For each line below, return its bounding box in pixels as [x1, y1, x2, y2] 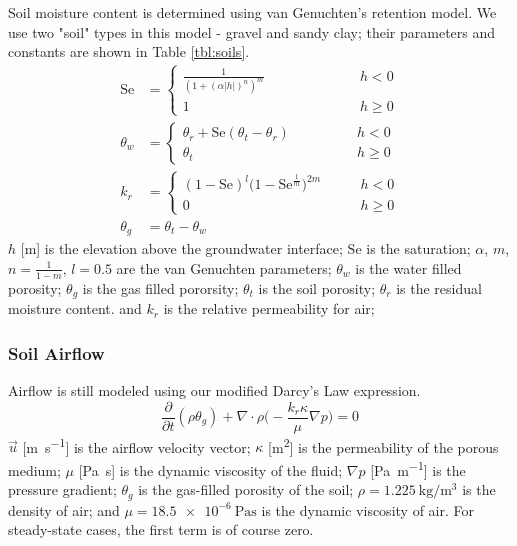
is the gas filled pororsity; [82, 277, 239, 298]
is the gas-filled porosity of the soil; [138, 479, 354, 500]
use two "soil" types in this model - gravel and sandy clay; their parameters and [8, 21, 496, 42]
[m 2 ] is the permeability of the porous [268, 433, 499, 457]
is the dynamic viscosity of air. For [261, 499, 474, 520]
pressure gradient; [8, 479, 117, 500]
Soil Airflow [8, 340, 105, 365]
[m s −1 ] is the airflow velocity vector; [22, 433, 251, 457]
